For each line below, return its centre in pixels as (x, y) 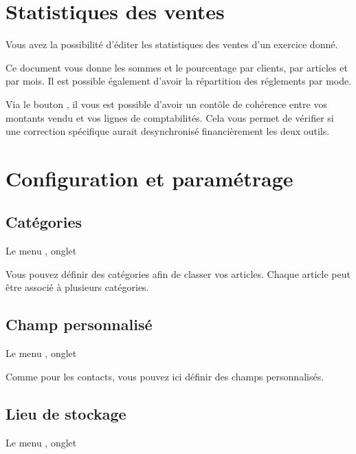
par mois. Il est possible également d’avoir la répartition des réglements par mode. (179, 81)
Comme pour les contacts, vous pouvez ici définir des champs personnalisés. (165, 376)
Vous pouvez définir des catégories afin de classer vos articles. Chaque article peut (178, 273)
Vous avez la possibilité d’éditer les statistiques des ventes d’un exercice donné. (172, 44)
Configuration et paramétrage (149, 178)
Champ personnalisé (79, 324)
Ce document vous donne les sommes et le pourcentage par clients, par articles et (177, 67)
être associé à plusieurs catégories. (77, 287)
